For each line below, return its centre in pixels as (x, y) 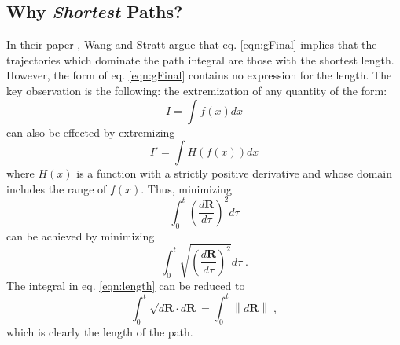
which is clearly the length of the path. (100, 331)
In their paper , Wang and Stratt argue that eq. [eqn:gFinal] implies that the (192, 44)
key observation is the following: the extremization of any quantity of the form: (197, 90)
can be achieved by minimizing (81, 235)
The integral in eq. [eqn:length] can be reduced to (126, 285)
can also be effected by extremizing (91, 132)
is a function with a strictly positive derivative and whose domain (234, 173)
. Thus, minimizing (186, 188)
